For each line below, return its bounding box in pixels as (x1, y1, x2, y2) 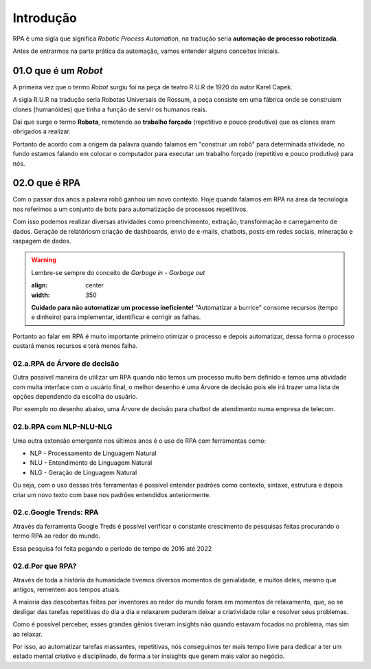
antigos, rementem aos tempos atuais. (12, 585, 122, 594)
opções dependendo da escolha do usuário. (12, 393, 138, 401)
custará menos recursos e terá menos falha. (12, 342, 138, 350)
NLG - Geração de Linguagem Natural (30, 468, 137, 476)
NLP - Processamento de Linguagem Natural (30, 449, 157, 457)
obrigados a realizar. (12, 127, 71, 135)
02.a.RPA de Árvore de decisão (12, 358, 120, 368)
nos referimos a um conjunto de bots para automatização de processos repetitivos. (12, 205, 249, 213)
